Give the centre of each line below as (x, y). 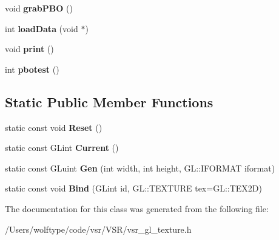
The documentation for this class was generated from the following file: (137, 208)
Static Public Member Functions (109, 102)
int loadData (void (42, 28)
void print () (29, 49)
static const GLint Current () (62, 148)
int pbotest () (32, 69)
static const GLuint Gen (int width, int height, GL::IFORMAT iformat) (140, 168)
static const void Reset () (54, 127)
